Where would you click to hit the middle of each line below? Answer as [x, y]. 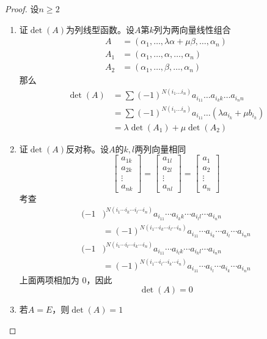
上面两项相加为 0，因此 [66, 279]
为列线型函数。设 [100, 29]
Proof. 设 [22, 9]
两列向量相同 [160, 148]
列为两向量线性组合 [192, 29]
